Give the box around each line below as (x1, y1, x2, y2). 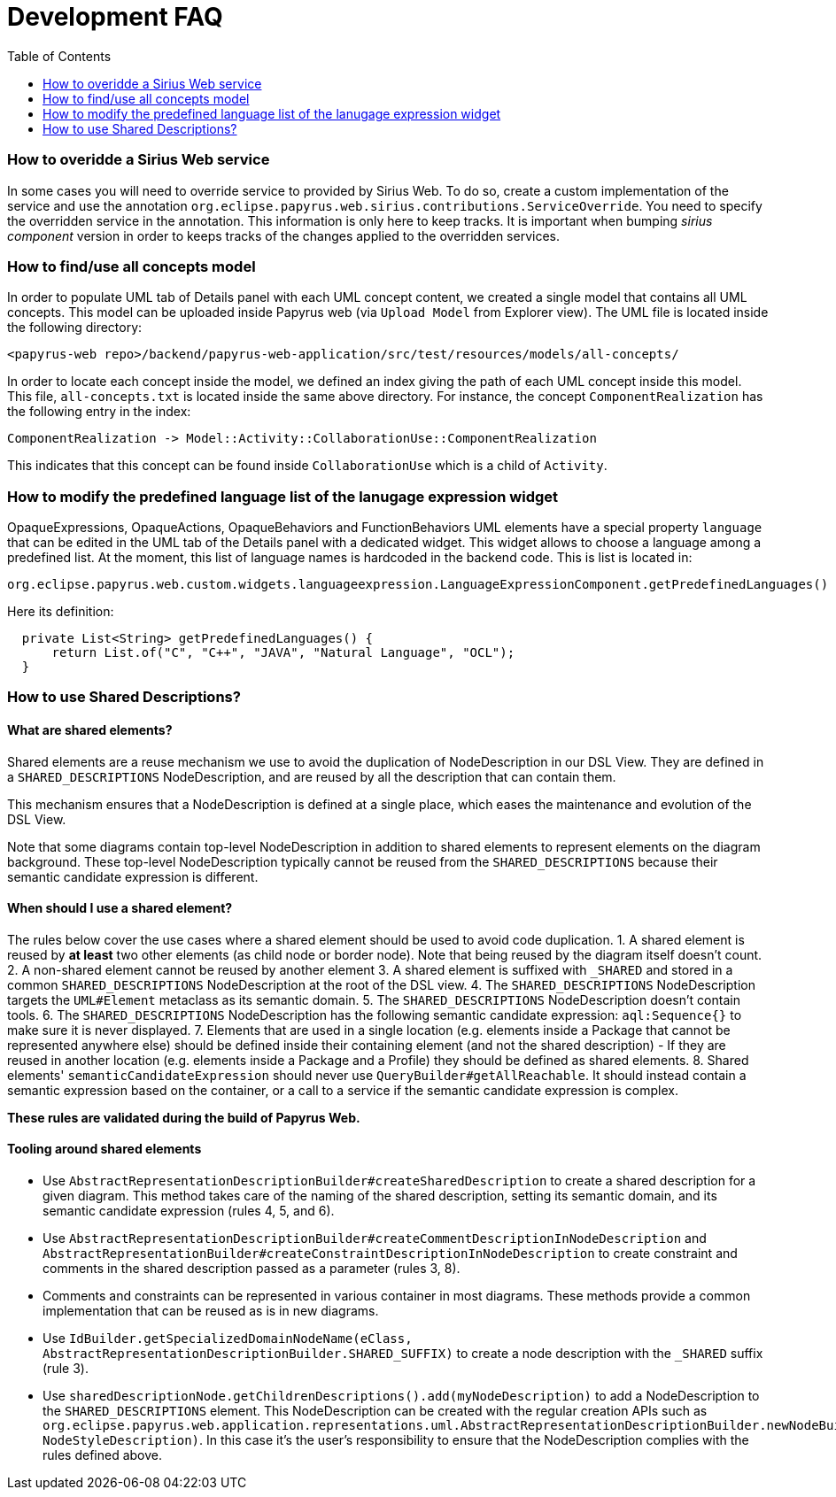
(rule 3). (43, 1361, 89, 1377)
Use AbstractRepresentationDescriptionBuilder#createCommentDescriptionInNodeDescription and (43, 1231, 707, 1246)
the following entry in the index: (7, 404, 191, 420)
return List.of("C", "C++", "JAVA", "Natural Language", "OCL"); (51, 645, 515, 660)
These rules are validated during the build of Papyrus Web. (7, 1109, 360, 1125)
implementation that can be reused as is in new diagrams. (43, 1303, 379, 1319)
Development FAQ (7, 2, 223, 32)
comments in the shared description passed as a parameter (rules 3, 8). (43, 1261, 461, 1277)
